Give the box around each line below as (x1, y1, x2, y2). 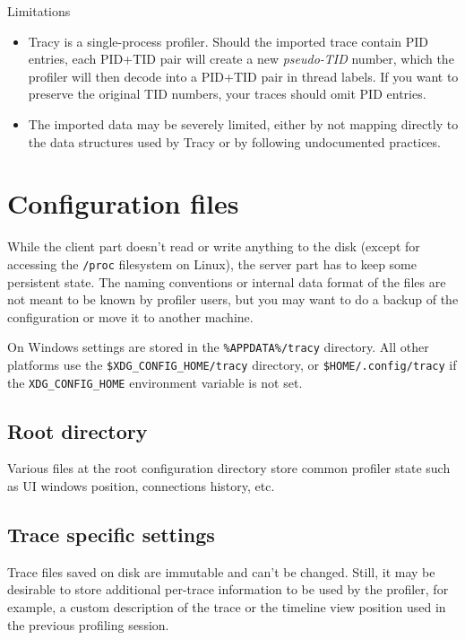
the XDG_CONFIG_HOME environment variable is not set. (7, 373, 303, 391)
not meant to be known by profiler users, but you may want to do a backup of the (7, 290, 459, 309)
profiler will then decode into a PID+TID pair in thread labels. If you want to (28, 66, 459, 85)
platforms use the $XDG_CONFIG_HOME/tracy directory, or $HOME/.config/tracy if (7, 355, 457, 373)
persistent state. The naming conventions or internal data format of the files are (7, 272, 446, 291)
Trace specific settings (7, 521, 215, 548)
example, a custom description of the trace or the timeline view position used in (7, 598, 446, 617)
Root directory (7, 416, 148, 444)
